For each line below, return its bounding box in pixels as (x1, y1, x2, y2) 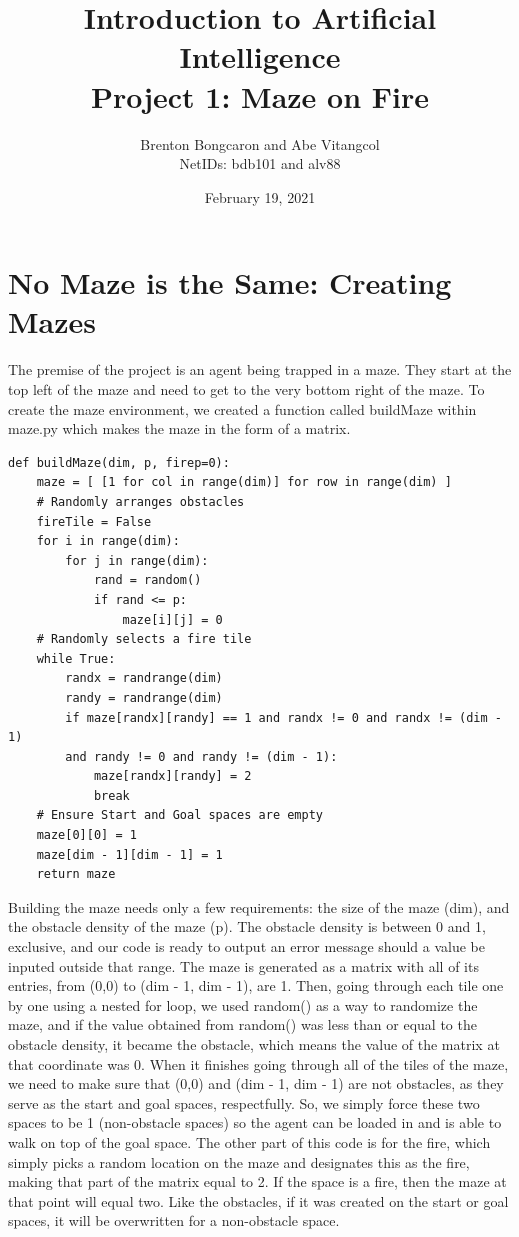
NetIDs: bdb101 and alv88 (179, 153, 341, 174)
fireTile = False (36, 514, 152, 529)
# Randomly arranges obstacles (36, 494, 245, 509)
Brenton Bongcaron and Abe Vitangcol (140, 133, 380, 154)
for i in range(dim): (36, 534, 180, 549)
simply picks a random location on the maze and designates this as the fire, (8, 1151, 470, 1172)
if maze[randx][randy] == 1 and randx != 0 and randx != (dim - (65, 710, 502, 725)
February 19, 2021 (204, 186, 316, 207)
